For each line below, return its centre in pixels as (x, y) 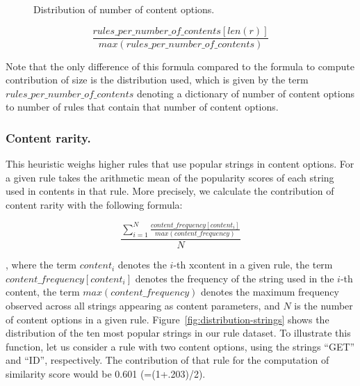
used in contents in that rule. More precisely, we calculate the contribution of (170, 191)
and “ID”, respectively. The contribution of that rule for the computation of (167, 360)
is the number (324, 306)
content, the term (43, 292)
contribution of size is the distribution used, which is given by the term (157, 80)
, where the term (41, 265)
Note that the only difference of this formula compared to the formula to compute (180, 66)
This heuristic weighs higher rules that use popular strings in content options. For (180, 164)
